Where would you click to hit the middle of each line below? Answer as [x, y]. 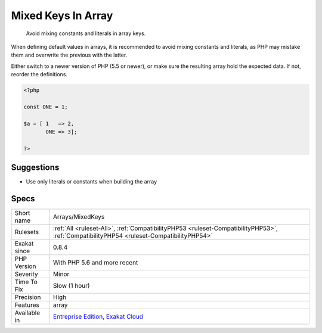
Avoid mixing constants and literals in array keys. [86, 33]
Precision [28, 297]
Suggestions [35, 168]
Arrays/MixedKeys [79, 217]
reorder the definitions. [39, 74]
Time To [26, 282]
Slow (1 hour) [71, 286]
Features [27, 305]
